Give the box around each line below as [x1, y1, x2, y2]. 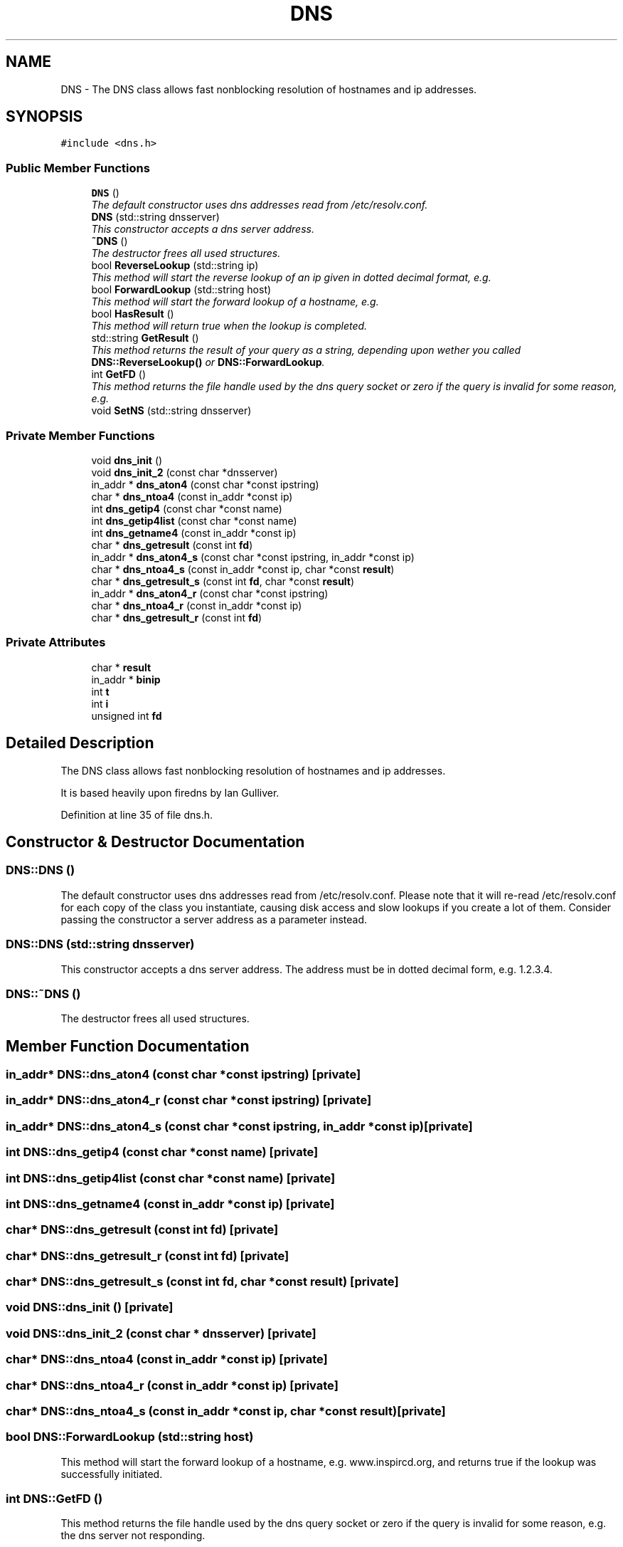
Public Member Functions [6, 160, 150, 175]
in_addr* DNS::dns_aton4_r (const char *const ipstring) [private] [6, 1093, 372, 1108]
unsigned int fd [91, 709, 162, 722]
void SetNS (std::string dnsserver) [91, 404, 252, 417]
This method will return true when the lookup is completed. [91, 320, 368, 332]
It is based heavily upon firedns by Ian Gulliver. [60, 786, 279, 799]
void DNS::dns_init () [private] [6, 1300, 174, 1315]
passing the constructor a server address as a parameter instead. [60, 913, 368, 925]
